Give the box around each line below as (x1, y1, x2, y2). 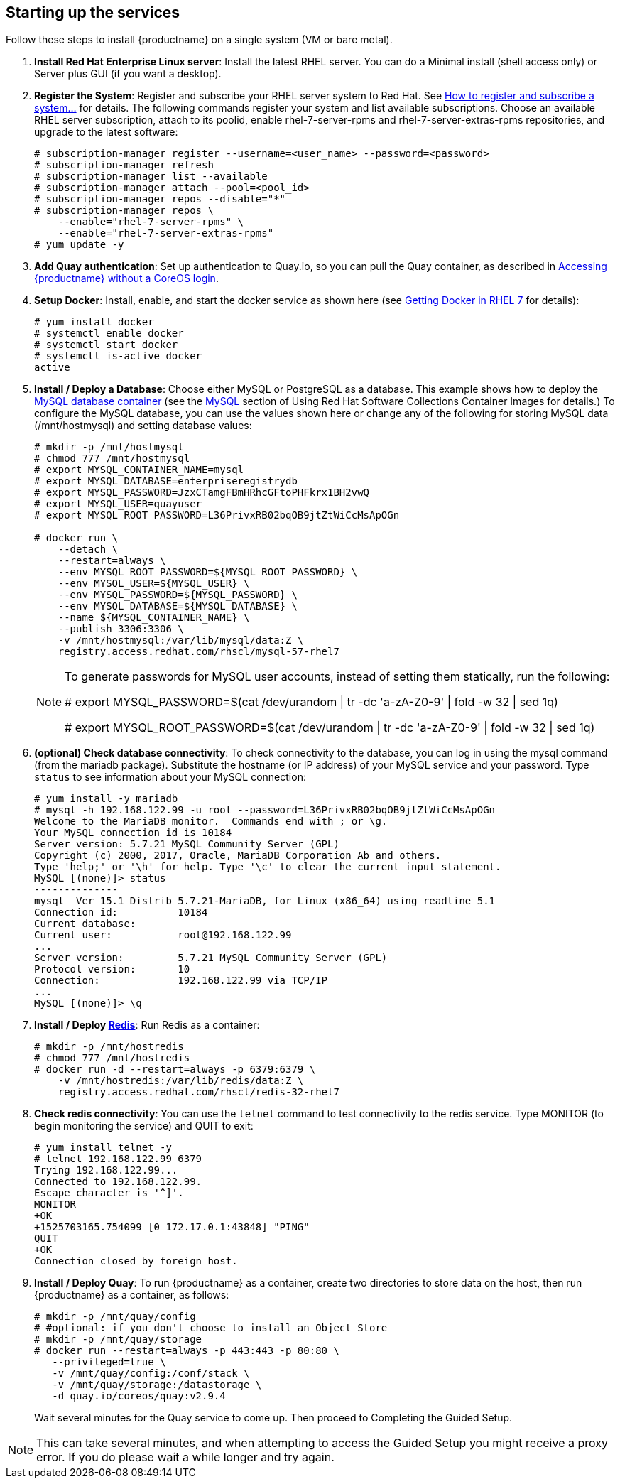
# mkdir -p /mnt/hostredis (34, 1041, 184, 1053)
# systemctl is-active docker (34, 350, 202, 362)
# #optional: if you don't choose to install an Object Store (34, 1322, 388, 1334)
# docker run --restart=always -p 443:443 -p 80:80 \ (34, 1345, 339, 1357)
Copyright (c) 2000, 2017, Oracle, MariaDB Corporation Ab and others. (34, 850, 442, 862)
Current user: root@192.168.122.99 (34, 929, 292, 941)
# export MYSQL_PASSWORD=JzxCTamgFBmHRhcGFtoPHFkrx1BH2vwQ (34, 487, 370, 499)
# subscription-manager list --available (34, 170, 268, 183)
